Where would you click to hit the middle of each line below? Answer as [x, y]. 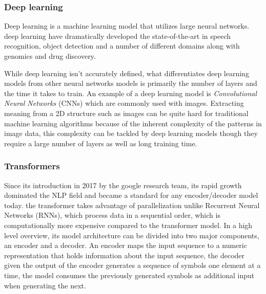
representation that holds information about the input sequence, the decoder [125, 255]
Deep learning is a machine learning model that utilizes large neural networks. [127, 26]
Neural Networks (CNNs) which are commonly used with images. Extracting [124, 103]
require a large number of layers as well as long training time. [101, 143]
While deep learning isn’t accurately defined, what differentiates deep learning [127, 73]
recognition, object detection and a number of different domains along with [122, 46]
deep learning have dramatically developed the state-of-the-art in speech [118, 36]
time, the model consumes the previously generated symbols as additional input [129, 275]
